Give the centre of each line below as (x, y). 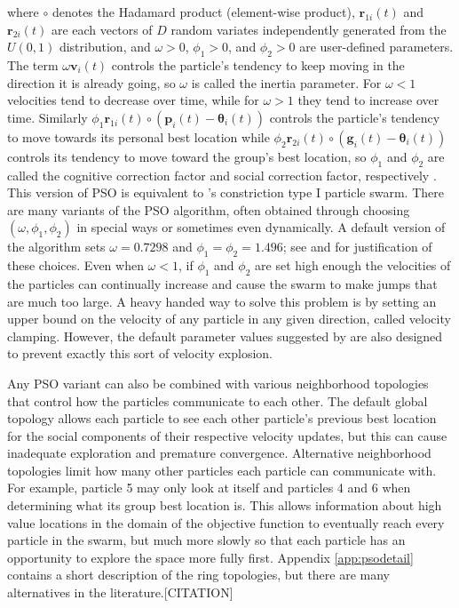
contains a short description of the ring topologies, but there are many (199, 575)
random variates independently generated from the (309, 29)
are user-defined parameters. (376, 47)
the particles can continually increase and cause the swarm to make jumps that (222, 283)
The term (33, 64)
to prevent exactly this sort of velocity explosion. (140, 353)
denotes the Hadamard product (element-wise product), (203, 12)
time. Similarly (47, 117)
